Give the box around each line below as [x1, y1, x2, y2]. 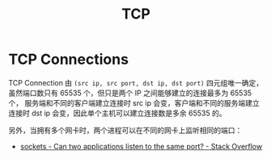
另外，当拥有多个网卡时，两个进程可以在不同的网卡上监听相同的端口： [8, 125, 243, 135]
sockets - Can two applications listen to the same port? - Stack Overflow [19, 141, 263, 151]
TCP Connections [8, 50, 129, 69]
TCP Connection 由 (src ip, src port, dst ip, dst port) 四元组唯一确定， [8, 77, 264, 87]
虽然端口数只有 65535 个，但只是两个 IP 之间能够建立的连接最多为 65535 [8, 88, 252, 98]
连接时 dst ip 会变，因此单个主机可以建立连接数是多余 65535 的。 [8, 108, 227, 118]
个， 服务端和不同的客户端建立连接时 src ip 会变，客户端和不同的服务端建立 [8, 98, 260, 107]
